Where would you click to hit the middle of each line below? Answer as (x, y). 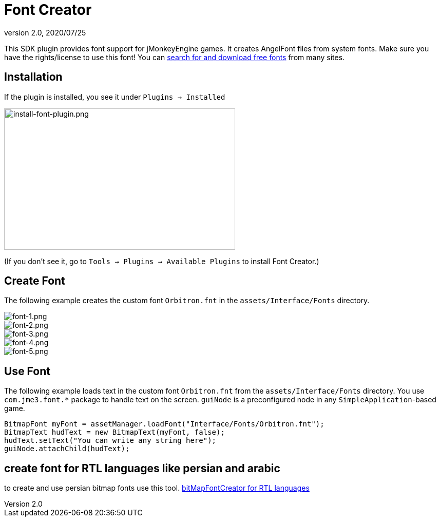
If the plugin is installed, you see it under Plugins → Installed (115, 97)
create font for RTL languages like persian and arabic (142, 468)
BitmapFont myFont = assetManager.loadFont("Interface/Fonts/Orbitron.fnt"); (164, 424)
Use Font (27, 371)
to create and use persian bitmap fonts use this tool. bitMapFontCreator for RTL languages (157, 488)
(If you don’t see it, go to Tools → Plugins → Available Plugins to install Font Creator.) (162, 261)
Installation (33, 77)
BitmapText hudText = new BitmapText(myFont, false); (114, 432)
